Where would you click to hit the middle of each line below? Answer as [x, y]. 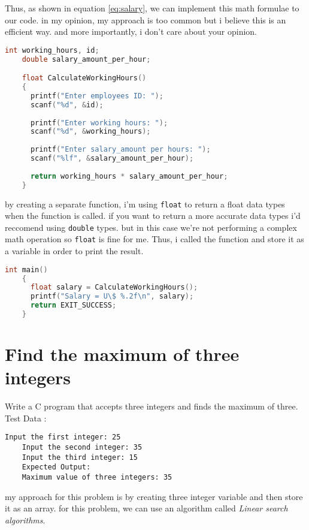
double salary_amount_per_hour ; [86, 59]
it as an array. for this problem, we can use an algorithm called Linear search [146, 508]
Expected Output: [56, 467]
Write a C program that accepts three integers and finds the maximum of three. [152, 406]
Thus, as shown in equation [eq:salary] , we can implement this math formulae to [152, 8]
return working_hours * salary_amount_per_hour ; [129, 176]
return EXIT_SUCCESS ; [73, 305]
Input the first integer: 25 [63, 437]
